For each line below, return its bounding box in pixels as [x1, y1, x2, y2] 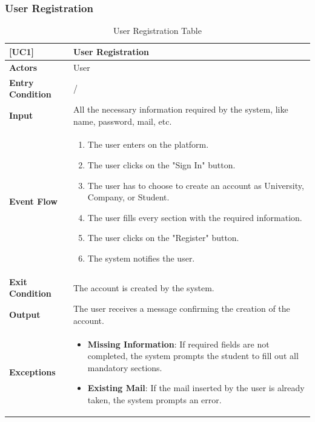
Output [9, 308, 41, 321]
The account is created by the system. [73, 281, 214, 294]
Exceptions [9, 365, 56, 378]
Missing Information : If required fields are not [87, 337, 270, 350]
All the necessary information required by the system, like [73, 102, 288, 115]
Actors [9, 61, 38, 73]
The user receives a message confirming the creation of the [73, 302, 290, 315]
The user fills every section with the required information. [87, 211, 302, 223]
